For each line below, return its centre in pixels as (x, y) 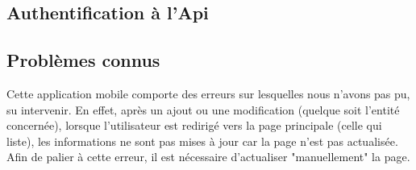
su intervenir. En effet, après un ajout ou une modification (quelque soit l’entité (203, 109)
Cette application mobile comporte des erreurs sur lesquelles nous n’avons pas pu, (208, 93)
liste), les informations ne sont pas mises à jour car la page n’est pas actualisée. (202, 141)
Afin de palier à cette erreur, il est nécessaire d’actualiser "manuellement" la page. (208, 157)
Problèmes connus (83, 60)
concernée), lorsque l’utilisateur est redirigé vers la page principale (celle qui (194, 125)
